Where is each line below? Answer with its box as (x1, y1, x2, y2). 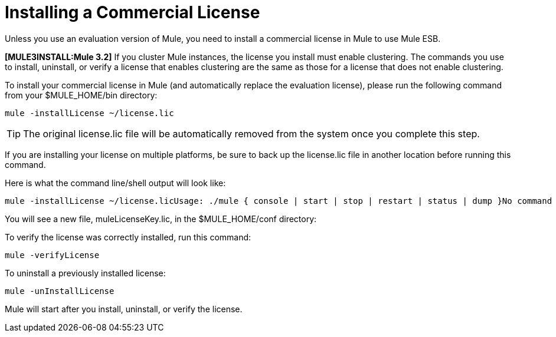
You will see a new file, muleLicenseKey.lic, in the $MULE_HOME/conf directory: (5, 213, 317, 224)
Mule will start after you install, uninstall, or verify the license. (5, 303, 243, 314)
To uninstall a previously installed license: (5, 267, 166, 278)
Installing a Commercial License (5, 2, 260, 22)
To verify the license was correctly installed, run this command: (5, 232, 251, 242)
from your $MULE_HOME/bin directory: (5, 90, 158, 100)
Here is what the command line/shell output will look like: (5, 177, 226, 188)
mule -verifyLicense (5, 250, 100, 260)
